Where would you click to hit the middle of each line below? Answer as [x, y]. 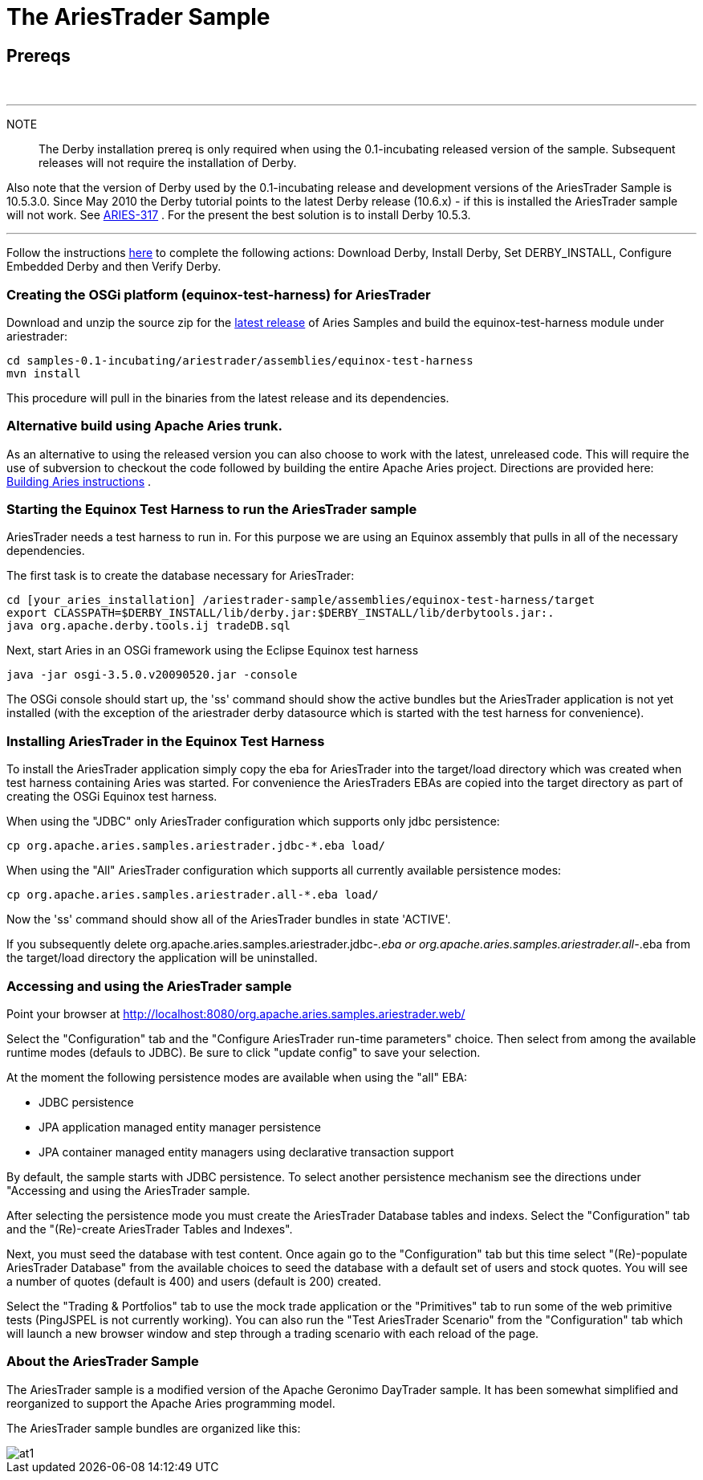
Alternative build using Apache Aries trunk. [144, 426]
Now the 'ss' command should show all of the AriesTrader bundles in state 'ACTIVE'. [229, 919]
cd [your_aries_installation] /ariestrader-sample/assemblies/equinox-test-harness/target [301, 600]
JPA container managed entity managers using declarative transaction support [246, 1152]
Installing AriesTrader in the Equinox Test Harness [166, 741]
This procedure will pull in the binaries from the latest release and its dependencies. [228, 398]
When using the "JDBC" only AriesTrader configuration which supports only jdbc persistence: [253, 822]
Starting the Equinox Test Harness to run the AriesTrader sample [212, 510]
